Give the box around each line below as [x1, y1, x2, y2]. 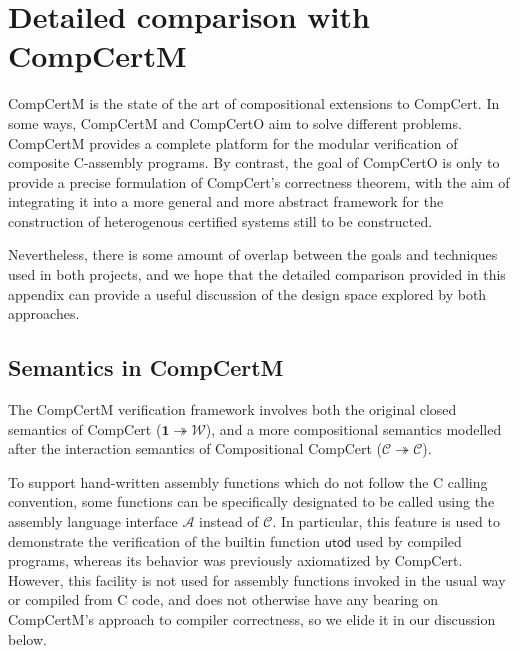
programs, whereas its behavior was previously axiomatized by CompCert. [8, 550, 463, 571]
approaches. [8, 303, 80, 324]
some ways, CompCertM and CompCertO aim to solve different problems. [8, 112, 462, 133]
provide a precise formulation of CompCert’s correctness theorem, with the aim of [8, 171, 510, 192]
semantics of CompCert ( [8, 418, 162, 439]
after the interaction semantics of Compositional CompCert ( [8, 438, 383, 459]
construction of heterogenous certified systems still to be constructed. [8, 210, 433, 231]
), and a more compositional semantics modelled [205, 418, 502, 439]
